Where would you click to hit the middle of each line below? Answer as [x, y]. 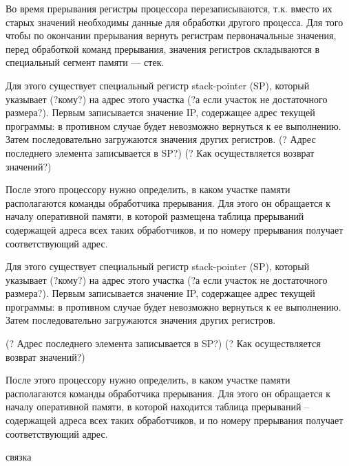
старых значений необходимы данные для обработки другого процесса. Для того [174, 22]
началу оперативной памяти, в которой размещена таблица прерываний [155, 216]
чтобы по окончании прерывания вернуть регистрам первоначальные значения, [171, 35]
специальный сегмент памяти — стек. [85, 62]
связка [19, 457]
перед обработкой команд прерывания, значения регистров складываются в [163, 48]
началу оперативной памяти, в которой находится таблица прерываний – [158, 407]
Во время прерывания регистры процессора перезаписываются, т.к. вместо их [169, 8]
